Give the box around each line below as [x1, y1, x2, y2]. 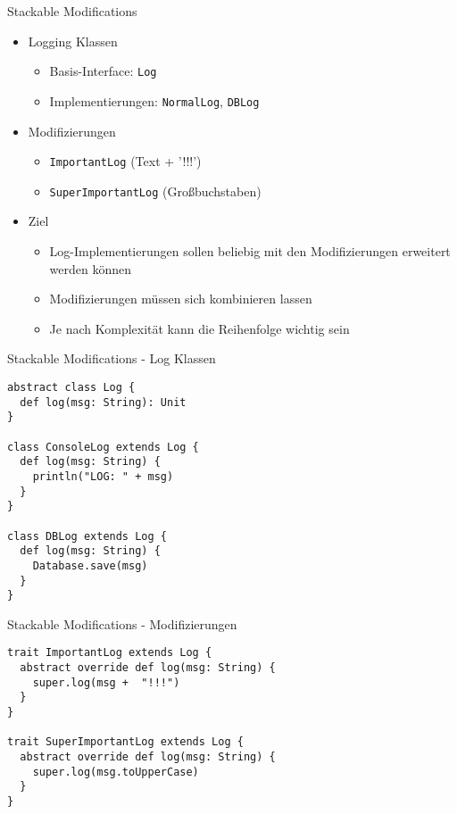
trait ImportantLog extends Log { [7, 646, 212, 660]
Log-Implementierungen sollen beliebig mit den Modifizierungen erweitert [49, 242, 451, 260]
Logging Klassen [28, 31, 118, 50]
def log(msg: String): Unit [20, 395, 187, 409]
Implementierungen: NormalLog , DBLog [49, 91, 260, 110]
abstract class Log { [7, 380, 136, 394]
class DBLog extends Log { [7, 529, 167, 543]
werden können [49, 259, 132, 278]
